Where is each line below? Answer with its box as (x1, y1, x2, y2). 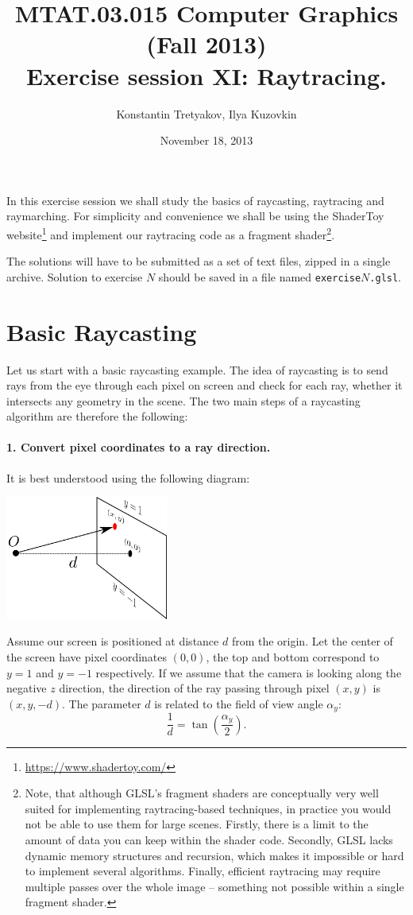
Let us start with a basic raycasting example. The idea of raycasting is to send (6, 361, 388, 378)
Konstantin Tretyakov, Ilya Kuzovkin (116, 105, 297, 122)
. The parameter (62, 695, 141, 711)
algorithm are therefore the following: (6, 408, 188, 425)
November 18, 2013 (160, 132, 253, 149)
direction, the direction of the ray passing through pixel (59, 680, 330, 696)
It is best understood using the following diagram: (6, 469, 250, 486)
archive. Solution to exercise (6, 268, 143, 285)
